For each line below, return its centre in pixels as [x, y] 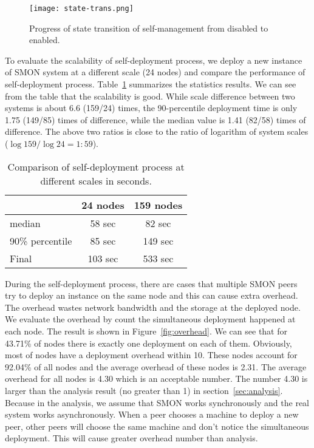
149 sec [158, 240]
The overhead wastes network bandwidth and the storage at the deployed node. [153, 307]
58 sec [103, 223]
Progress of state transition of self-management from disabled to [149, 28]
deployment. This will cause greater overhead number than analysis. [131, 438]
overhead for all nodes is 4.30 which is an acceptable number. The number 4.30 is [156, 378]
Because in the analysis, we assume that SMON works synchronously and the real [157, 402]
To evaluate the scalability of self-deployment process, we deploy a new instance [154, 60]
